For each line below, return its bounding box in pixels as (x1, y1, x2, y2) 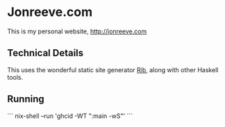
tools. (7, 73, 24, 81)
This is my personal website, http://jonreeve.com (7, 27, 147, 35)
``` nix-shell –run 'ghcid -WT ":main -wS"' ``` (7, 112, 133, 120)
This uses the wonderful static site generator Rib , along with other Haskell (7, 65, 219, 74)
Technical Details (7, 47, 84, 59)
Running (7, 93, 45, 105)
